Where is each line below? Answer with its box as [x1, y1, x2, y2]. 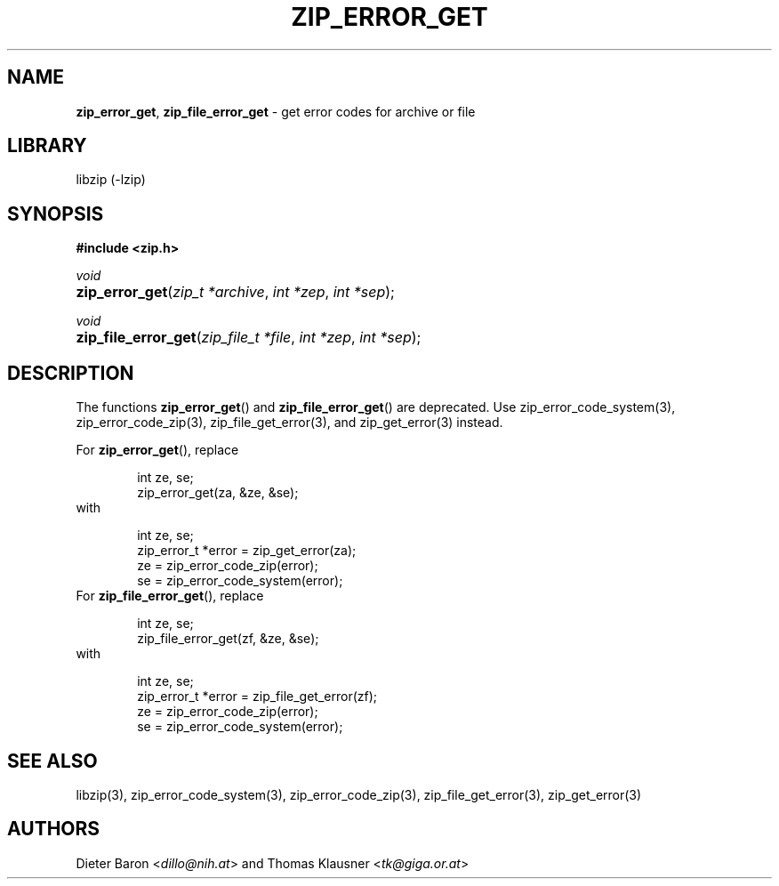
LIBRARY [7, 134, 87, 157]
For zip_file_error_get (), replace [76, 588, 264, 604]
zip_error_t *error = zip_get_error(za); [137, 543, 357, 559]
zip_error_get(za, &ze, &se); [137, 485, 299, 501]
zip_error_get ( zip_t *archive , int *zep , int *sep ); [76, 283, 395, 302]
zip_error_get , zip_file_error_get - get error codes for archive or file [76, 103, 476, 119]
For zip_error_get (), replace [76, 442, 239, 458]
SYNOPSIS [7, 202, 104, 225]
